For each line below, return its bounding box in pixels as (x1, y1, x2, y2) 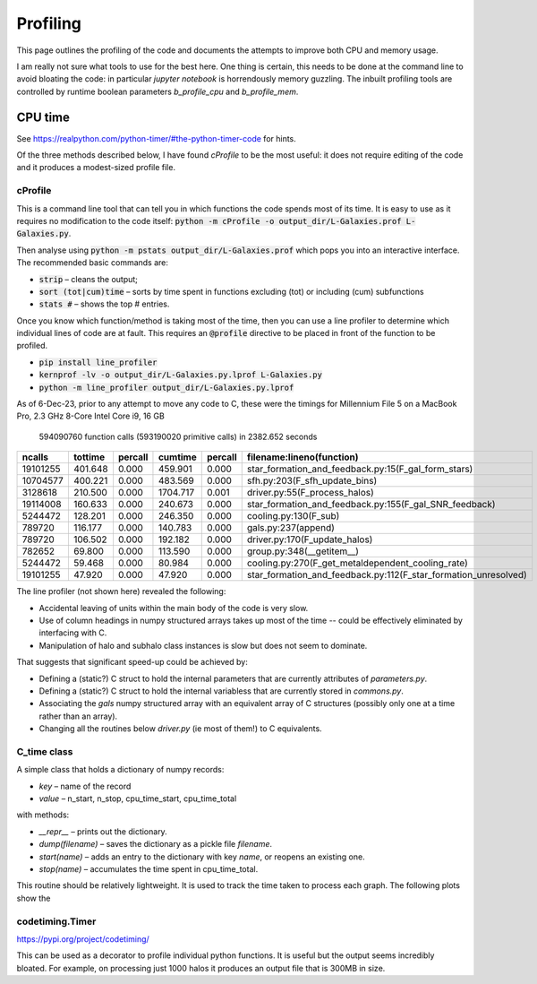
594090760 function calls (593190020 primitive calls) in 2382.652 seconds (38, 431, 318, 442)
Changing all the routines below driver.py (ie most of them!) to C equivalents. (38, 723, 322, 734)
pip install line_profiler (38, 357, 158, 367)
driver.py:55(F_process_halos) (246, 487, 375, 499)
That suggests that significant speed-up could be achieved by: (16, 657, 248, 668)
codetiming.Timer (16, 915, 97, 928)
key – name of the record (38, 781, 132, 791)
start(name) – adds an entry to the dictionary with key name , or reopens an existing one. (38, 851, 366, 862)
